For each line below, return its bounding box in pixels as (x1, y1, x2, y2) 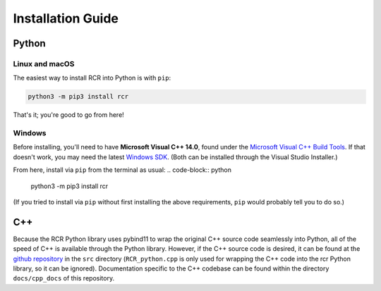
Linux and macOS (13, 58, 75, 68)
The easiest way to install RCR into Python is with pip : (13, 74, 171, 82)
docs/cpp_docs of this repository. (13, 274, 115, 283)
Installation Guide (13, 11, 119, 26)
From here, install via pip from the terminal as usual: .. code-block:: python (13, 166, 232, 174)
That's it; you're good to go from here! (13, 111, 125, 119)
